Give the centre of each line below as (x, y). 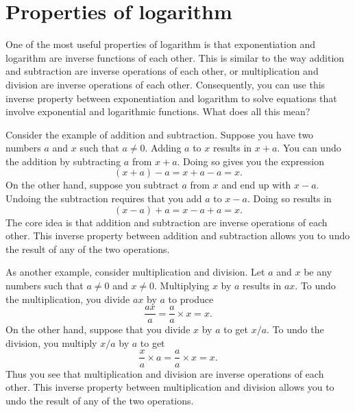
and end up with (256, 185)
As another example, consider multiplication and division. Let (135, 272)
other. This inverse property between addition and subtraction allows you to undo (178, 235)
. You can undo (309, 148)
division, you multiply (51, 342)
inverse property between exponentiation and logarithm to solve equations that (171, 98)
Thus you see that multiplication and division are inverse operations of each (165, 373)
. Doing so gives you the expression (250, 161)
